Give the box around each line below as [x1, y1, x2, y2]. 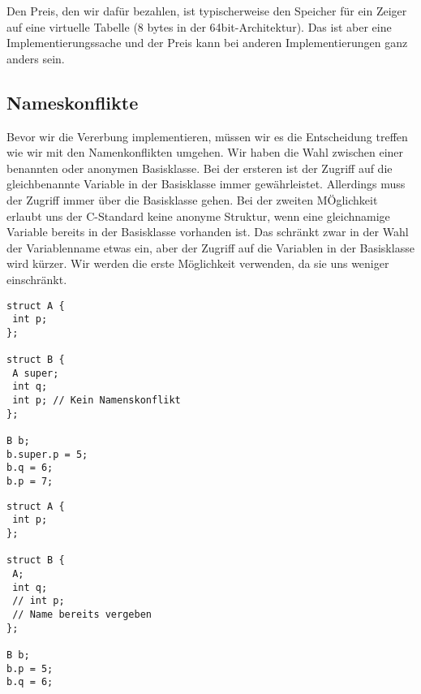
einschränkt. [6, 270, 67, 287]
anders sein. [6, 50, 65, 67]
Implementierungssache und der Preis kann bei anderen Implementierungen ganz [6, 34, 408, 51]
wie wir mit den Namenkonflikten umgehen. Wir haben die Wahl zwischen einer [6, 144, 404, 161]
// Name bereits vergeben [12, 608, 152, 620]
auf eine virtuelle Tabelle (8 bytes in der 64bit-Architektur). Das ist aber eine [6, 18, 392, 35]
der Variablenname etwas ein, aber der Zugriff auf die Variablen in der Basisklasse [6, 239, 415, 256]
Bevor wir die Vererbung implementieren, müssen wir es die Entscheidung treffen [6, 127, 408, 144]
